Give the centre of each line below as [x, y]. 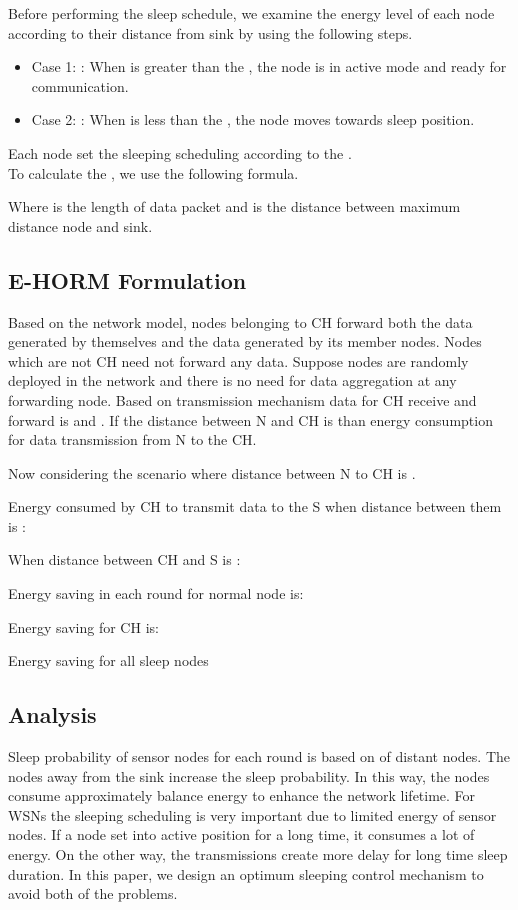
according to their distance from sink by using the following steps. [210, 32]
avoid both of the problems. [93, 893]
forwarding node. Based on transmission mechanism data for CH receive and [242, 399]
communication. [80, 85]
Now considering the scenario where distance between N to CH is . [212, 472]
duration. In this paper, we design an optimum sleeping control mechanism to [246, 873]
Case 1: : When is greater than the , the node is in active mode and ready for [269, 66]
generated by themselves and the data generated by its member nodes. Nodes [245, 341]
